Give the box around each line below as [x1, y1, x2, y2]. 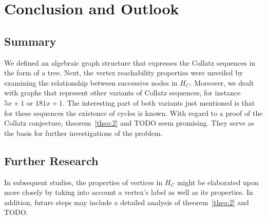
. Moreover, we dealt [189, 77, 254, 88]
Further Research [4, 152, 99, 168]
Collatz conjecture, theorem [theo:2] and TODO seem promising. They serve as [4, 117, 255, 128]
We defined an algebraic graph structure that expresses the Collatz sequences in [4, 57, 256, 68]
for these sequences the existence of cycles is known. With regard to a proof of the [4, 107, 263, 118]
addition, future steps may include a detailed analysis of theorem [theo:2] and [4, 196, 249, 207]
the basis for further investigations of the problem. [4, 127, 163, 138]
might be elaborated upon [177, 176, 259, 187]
